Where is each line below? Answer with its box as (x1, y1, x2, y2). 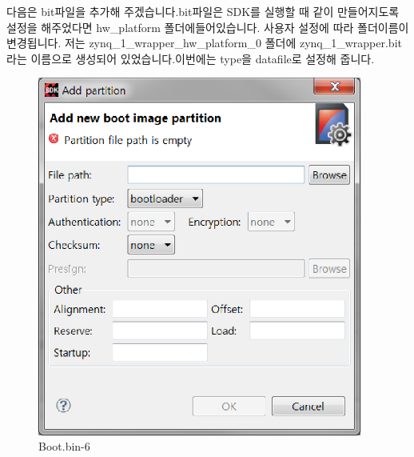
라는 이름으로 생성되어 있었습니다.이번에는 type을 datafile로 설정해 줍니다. (6, 50, 375, 66)
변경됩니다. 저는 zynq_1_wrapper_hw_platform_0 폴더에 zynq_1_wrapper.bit (6, 34, 402, 51)
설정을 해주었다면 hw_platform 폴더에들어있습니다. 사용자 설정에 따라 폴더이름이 (6, 18, 409, 35)
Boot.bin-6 (38, 438, 90, 455)
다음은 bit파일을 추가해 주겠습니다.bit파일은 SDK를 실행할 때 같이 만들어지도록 (6, 3, 400, 19)
